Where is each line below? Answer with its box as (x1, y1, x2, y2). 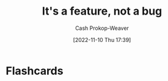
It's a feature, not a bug (42, 4, 163, 18)
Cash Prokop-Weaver (75, 24, 130, 32)
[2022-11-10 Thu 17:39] (73, 36, 131, 43)
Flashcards (5, 64, 64, 77)
